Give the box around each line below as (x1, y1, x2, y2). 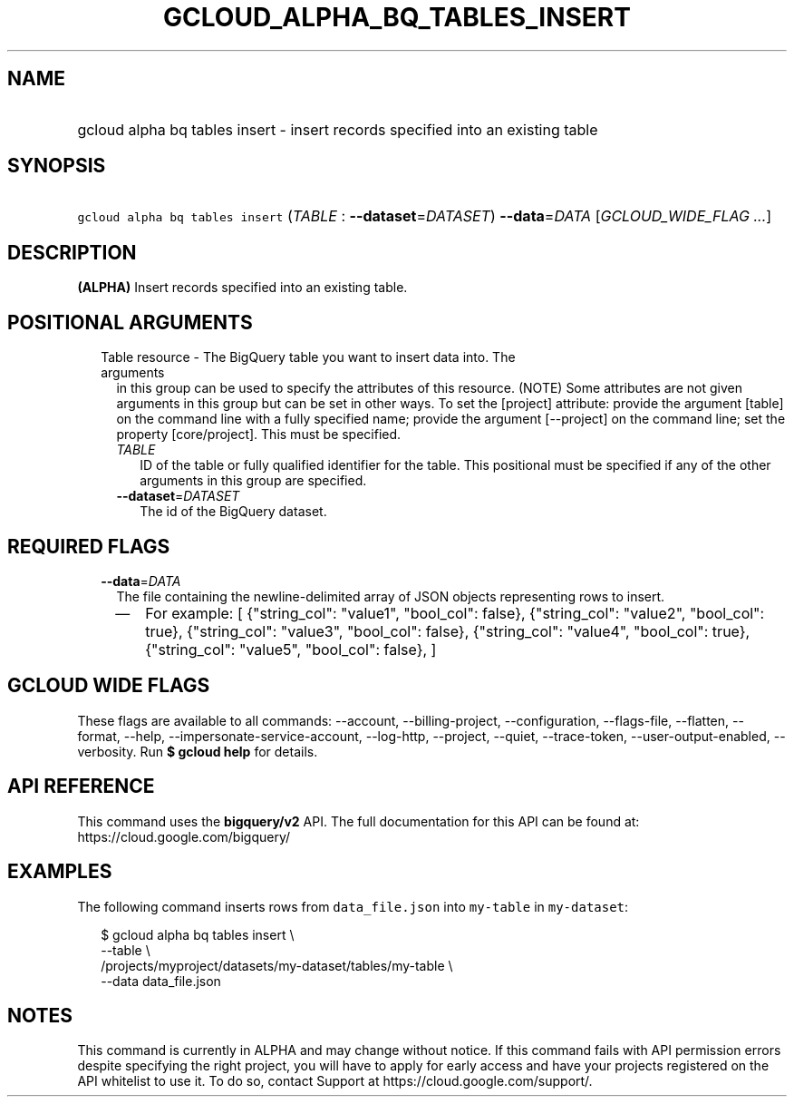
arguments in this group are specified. (140, 473, 367, 489)
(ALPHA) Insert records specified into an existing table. (77, 279, 408, 296)
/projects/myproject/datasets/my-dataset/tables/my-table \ (101, 957, 453, 973)
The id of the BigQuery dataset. (140, 503, 327, 520)
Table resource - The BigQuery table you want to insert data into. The (101, 349, 516, 366)
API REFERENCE (7, 775, 155, 798)
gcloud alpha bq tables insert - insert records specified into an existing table (77, 120, 598, 139)
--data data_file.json (101, 972, 221, 989)
